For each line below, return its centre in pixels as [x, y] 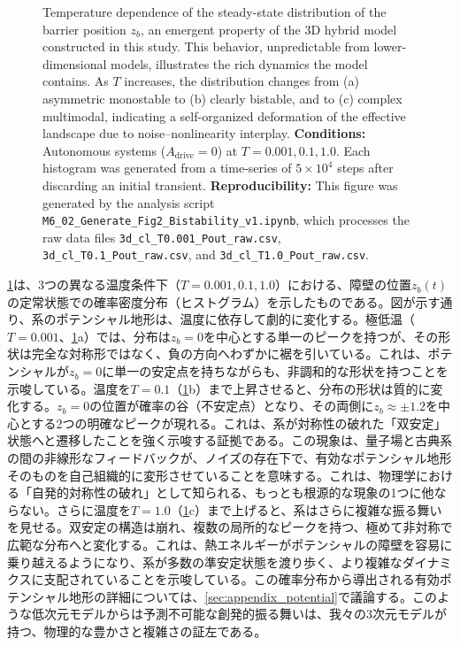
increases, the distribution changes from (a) [241, 81]
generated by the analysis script [129, 202]
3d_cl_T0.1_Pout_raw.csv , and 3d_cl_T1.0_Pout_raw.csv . [206, 254]
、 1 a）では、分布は [115, 336]
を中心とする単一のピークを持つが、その [321, 336]
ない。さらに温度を [75, 509]
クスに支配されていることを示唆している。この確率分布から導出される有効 [223, 579]
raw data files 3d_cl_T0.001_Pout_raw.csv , [162, 237]
